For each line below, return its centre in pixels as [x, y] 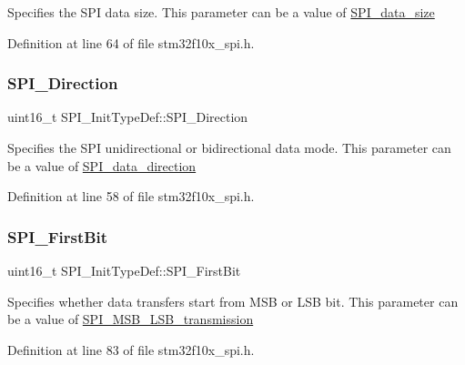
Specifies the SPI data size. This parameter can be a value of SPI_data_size [221, 12]
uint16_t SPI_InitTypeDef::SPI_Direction [128, 117]
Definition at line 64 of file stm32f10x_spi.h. [131, 42]
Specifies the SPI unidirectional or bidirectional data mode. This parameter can [229, 147]
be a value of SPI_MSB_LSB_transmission [131, 319]
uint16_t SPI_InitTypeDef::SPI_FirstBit [124, 270]
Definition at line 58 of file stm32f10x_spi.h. [131, 196]
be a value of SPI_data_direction [102, 165]
